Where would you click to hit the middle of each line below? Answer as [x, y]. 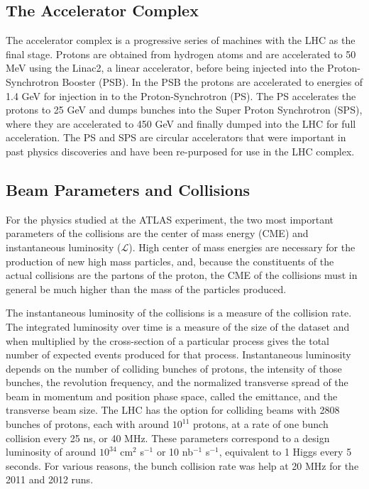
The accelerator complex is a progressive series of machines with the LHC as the [181, 40]
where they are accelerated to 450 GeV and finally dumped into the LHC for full [181, 123]
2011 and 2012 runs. [50, 479]
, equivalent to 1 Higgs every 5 [285, 452]
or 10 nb [175, 452]
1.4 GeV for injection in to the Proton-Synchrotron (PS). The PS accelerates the [181, 95]
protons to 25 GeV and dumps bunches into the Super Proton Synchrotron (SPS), [184, 110]
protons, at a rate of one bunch [261, 424]
